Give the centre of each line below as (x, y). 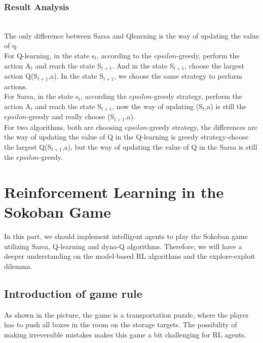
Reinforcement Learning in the (114, 192)
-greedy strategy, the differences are (202, 127)
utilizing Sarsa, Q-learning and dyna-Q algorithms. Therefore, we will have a (123, 246)
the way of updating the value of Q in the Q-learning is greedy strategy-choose (126, 137)
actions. (16, 86)
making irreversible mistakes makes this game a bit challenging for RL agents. (125, 334)
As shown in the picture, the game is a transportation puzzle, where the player (126, 314)
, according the (104, 96)
